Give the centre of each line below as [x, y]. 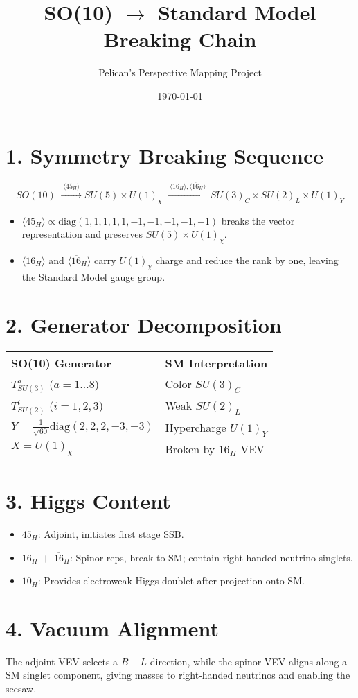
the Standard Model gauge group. [93, 276]
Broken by [190, 448]
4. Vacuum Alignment [112, 628]
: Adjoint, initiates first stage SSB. [111, 533]
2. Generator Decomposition [144, 324]
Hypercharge [196, 427]
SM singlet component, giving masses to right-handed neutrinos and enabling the [178, 675]
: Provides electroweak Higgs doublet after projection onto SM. [171, 581]
